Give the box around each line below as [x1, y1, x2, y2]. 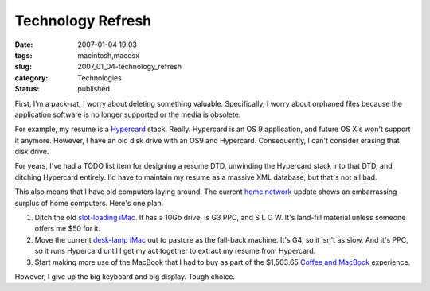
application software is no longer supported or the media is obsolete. [14, 110, 241, 119]
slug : [14, 62, 32, 72]
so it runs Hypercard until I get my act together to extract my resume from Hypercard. [34, 246, 316, 256]
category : [14, 72, 49, 83]
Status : [14, 84, 40, 94]
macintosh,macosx [77, 50, 139, 60]
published [77, 84, 111, 94]
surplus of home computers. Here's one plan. [14, 198, 163, 208]
